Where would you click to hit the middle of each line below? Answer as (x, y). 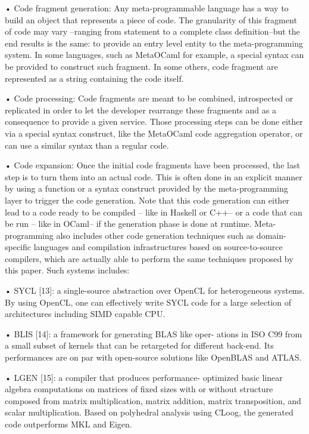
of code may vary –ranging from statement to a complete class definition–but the (152, 31)
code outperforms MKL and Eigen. (68, 424)
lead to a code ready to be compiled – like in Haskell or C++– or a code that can (154, 212)
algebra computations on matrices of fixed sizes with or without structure (139, 389)
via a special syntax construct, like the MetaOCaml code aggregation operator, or (154, 133)
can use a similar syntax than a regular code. (87, 145)
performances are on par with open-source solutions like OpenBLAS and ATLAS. (153, 357)
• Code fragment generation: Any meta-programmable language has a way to (147, 8)
